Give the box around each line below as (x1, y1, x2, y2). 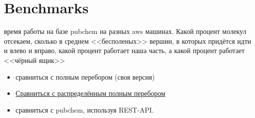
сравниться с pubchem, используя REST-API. (15, 104, 154, 115)
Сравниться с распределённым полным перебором (15, 88, 166, 98)
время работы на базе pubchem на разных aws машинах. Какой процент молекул (4, 26, 247, 36)
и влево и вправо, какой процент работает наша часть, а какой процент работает (4, 45, 245, 56)
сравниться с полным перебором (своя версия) (15, 71, 155, 82)
